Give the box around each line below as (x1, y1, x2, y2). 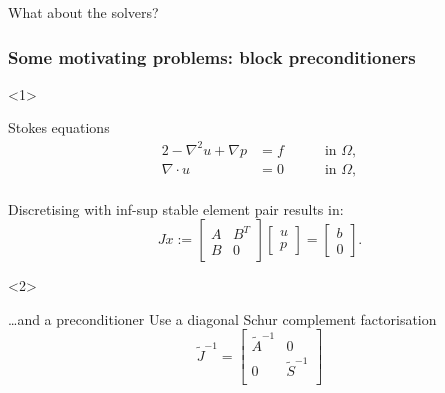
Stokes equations (8, 117, 110, 138)
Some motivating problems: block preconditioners (8, 44, 416, 69)
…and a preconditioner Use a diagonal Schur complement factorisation (8, 308, 437, 329)
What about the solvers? (8, 2, 159, 22)
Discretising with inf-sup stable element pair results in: (8, 198, 344, 219)
